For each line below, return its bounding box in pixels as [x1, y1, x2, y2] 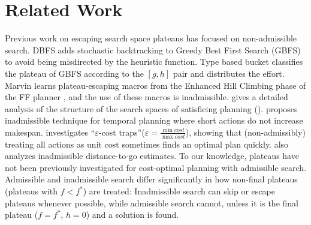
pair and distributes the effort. [173, 67, 285, 79]
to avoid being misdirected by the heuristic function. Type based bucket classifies [5, 55, 303, 68]
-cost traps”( [98, 125, 145, 138]
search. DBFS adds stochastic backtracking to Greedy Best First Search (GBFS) [5, 43, 301, 56]
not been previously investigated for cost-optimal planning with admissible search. [5, 161, 307, 173]
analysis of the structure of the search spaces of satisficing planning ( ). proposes [5, 102, 298, 115]
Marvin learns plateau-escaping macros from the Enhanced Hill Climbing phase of [5, 79, 306, 91]
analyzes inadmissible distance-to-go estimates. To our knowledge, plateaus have [5, 149, 299, 162]
